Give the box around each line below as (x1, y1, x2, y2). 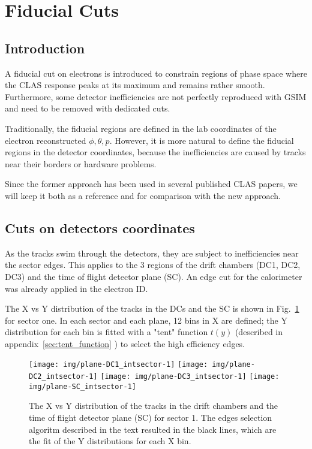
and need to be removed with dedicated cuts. (5, 102, 170, 114)
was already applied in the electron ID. (5, 282, 148, 294)
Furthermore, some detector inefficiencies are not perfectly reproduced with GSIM (5, 90, 307, 103)
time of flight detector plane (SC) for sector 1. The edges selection (29, 411, 272, 424)
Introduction (5, 38, 85, 57)
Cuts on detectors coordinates (5, 218, 195, 237)
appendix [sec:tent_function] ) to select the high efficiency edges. (5, 337, 245, 349)
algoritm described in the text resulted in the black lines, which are (29, 423, 277, 435)
